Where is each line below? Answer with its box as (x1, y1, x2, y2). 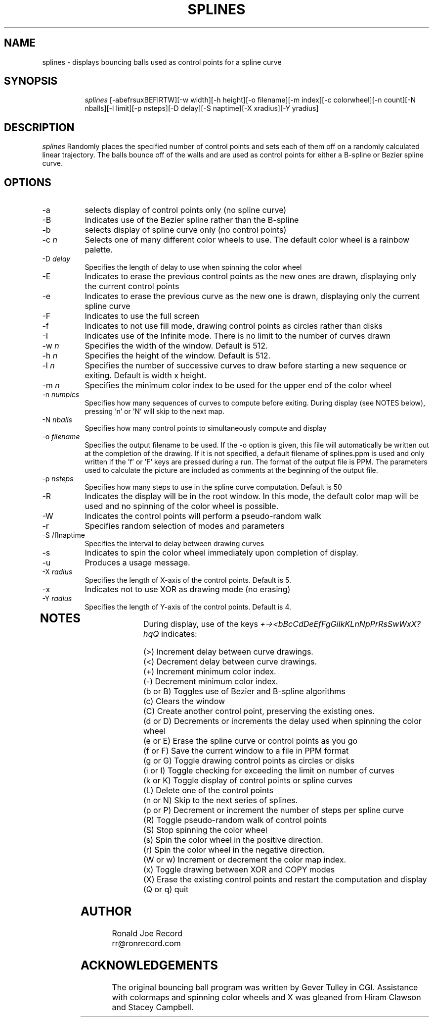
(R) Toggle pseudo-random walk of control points (143, 815, 327, 825)
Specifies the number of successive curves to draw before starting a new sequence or (85, 360, 407, 371)
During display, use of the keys (143, 619, 258, 629)
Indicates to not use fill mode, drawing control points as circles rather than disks (85, 321, 383, 331)
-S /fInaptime (42, 531, 85, 540)
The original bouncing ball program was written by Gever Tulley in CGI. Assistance (112, 982, 418, 992)
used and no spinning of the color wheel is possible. (85, 501, 279, 511)
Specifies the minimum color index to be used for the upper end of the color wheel (85, 380, 392, 391)
